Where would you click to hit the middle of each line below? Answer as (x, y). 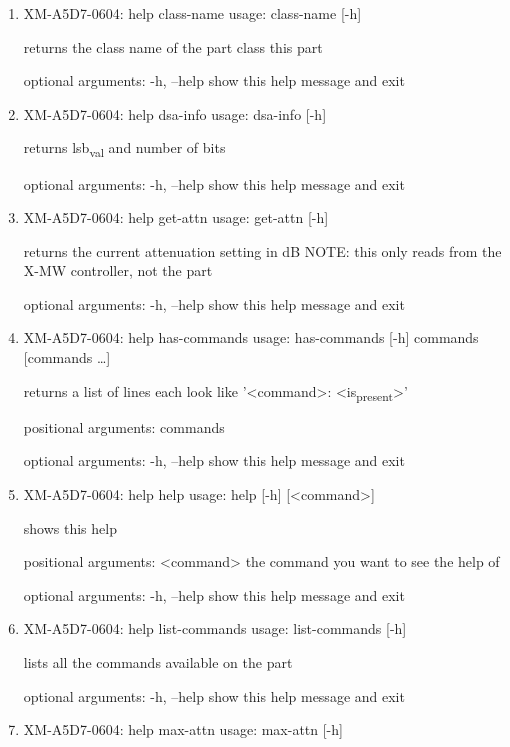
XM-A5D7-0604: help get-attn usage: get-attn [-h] (176, 217)
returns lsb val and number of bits (124, 149)
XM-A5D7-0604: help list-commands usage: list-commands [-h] (215, 628)
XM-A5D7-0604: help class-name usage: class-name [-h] (192, 13)
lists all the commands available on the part (158, 661)
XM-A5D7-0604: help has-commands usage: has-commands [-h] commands (251, 337)
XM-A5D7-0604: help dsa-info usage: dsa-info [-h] (175, 113)
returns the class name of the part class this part (173, 46)
